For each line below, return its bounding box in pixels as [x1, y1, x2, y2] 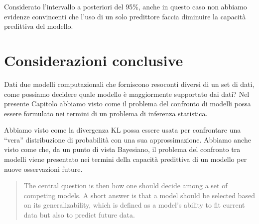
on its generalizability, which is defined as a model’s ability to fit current [23, 200, 245, 210]
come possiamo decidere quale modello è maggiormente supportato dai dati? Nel [4, 88, 250, 99]
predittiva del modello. [4, 21, 73, 31]
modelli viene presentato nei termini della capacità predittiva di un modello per [4, 154, 247, 164]
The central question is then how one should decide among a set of [23, 180, 228, 191]
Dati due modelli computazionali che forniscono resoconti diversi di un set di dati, [4, 78, 255, 89]
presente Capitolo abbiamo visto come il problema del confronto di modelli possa [4, 98, 251, 109]
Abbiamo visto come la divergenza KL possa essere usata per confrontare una [4, 125, 241, 135]
